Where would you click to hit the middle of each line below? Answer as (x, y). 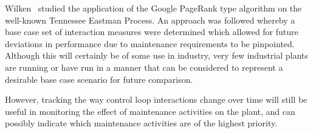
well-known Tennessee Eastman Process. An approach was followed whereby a (150, 20)
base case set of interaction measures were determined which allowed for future (152, 32)
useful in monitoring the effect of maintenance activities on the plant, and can (150, 111)
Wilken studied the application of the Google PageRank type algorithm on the (153, 8)
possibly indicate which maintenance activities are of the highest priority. (141, 123)
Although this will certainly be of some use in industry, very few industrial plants (156, 55)
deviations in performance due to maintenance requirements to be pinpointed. (150, 43)
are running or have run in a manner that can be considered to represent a (144, 67)
